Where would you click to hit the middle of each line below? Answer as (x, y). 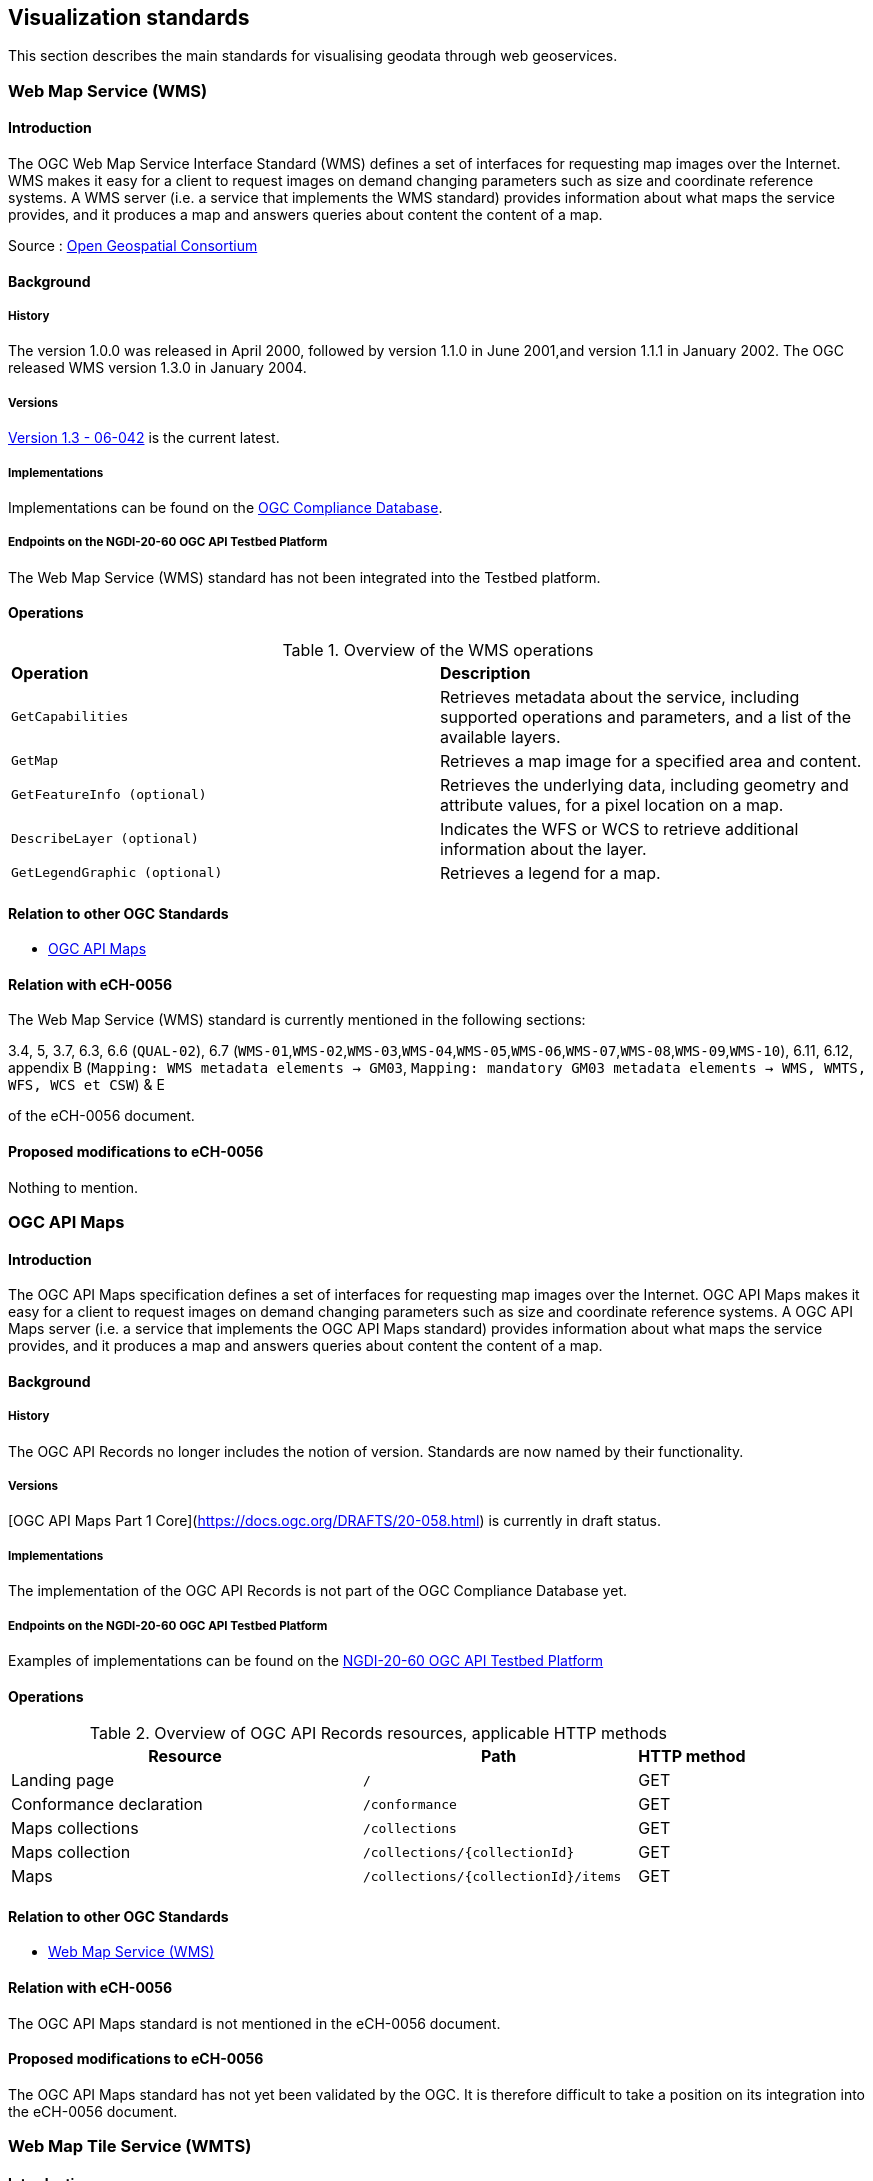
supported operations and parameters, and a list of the (646, 716)
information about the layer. (543, 848)
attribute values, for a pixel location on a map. (612, 804)
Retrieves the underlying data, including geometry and (644, 784)
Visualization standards (129, 17)
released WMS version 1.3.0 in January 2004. (157, 368)
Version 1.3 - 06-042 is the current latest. (144, 438)
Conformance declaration (107, 1804)
